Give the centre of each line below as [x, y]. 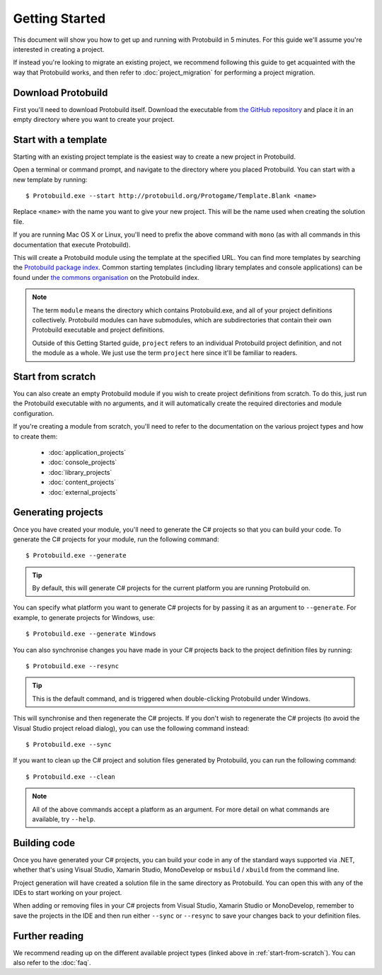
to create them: [35, 436]
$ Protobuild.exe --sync [69, 744]
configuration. [34, 413]
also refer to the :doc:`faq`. [52, 963]
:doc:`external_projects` [83, 492]
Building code [44, 843]
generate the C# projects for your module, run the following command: [116, 539]
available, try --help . [64, 819]
